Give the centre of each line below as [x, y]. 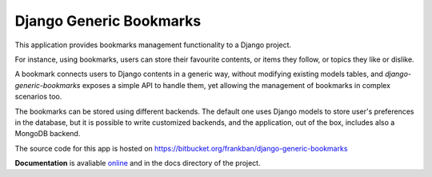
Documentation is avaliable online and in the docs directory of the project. [138, 163]
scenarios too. [38, 97]
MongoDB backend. [48, 134]
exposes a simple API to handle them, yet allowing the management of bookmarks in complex [236, 85]
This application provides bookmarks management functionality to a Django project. [153, 45]
